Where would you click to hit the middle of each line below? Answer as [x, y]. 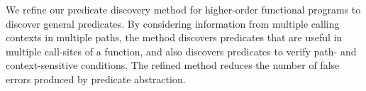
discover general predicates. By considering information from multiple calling [173, 23]
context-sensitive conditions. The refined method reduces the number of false [173, 65]
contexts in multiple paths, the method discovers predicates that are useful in [174, 37]
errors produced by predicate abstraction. [96, 79]
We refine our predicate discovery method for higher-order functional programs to [183, 9]
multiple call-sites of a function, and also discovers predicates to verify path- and [181, 51]
